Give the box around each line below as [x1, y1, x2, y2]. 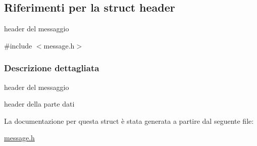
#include [4, 40, 32, 51]
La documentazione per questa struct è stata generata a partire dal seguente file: [4, 115, 254, 126]
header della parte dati [4, 99, 75, 109]
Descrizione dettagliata [4, 62, 99, 74]
